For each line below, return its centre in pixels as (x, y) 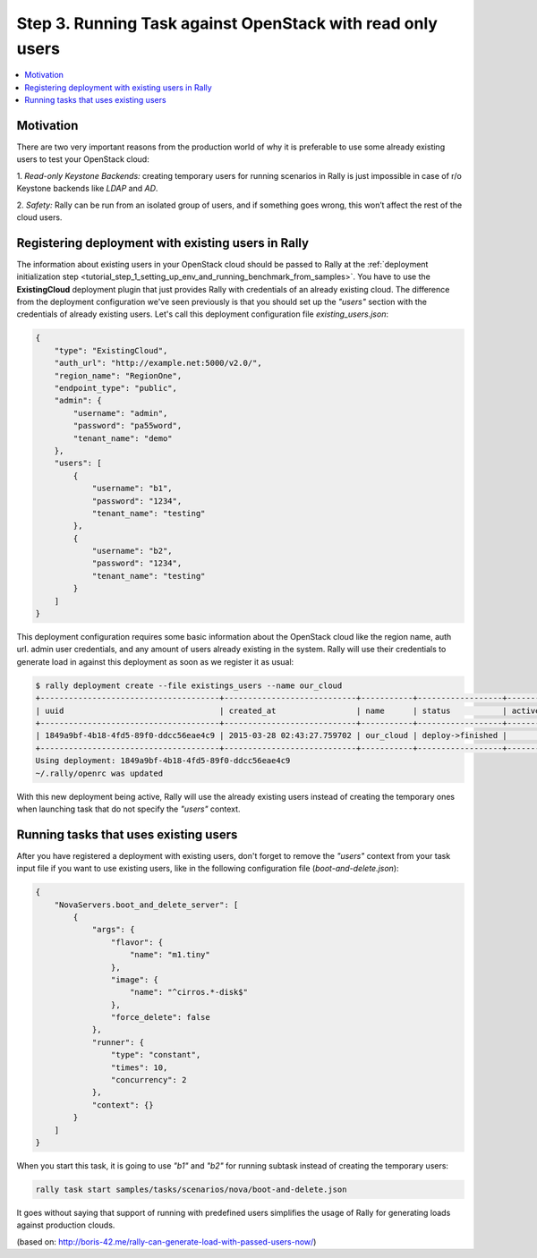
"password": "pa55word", (128, 426)
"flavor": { (137, 942)
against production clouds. (66, 1225)
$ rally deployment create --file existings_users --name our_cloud (189, 685)
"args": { (113, 930)
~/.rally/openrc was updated (99, 773)
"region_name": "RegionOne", (118, 375)
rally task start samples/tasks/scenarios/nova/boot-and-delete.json (191, 1189)
